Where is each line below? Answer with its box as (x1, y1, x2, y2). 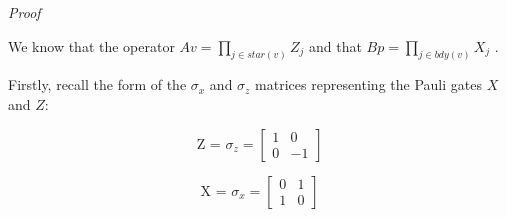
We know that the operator (8, 35, 175, 56)
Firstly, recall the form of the (8, 74, 187, 95)
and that (309, 35, 362, 56)
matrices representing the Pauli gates (255, 74, 482, 95)
